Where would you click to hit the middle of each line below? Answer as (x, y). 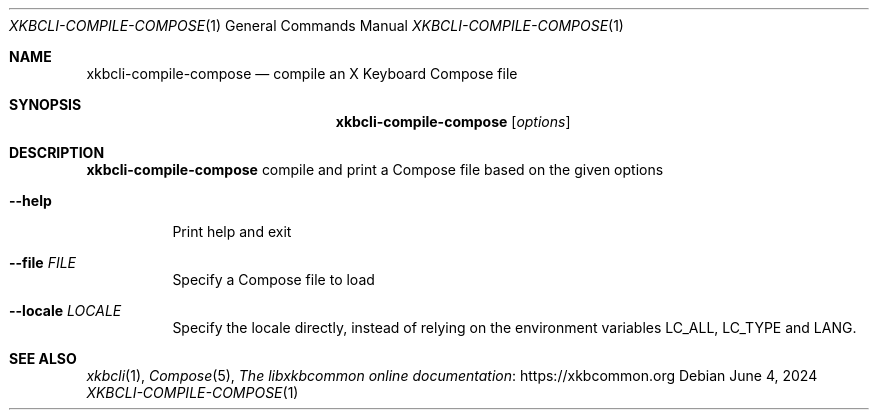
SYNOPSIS (45, 104)
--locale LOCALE (65, 310)
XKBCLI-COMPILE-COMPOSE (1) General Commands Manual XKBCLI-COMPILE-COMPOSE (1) (316, 25)
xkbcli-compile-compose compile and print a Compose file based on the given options (375, 169)
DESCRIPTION (57, 152)
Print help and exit (232, 231)
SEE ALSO (43, 358)
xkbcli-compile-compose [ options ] (453, 121)
